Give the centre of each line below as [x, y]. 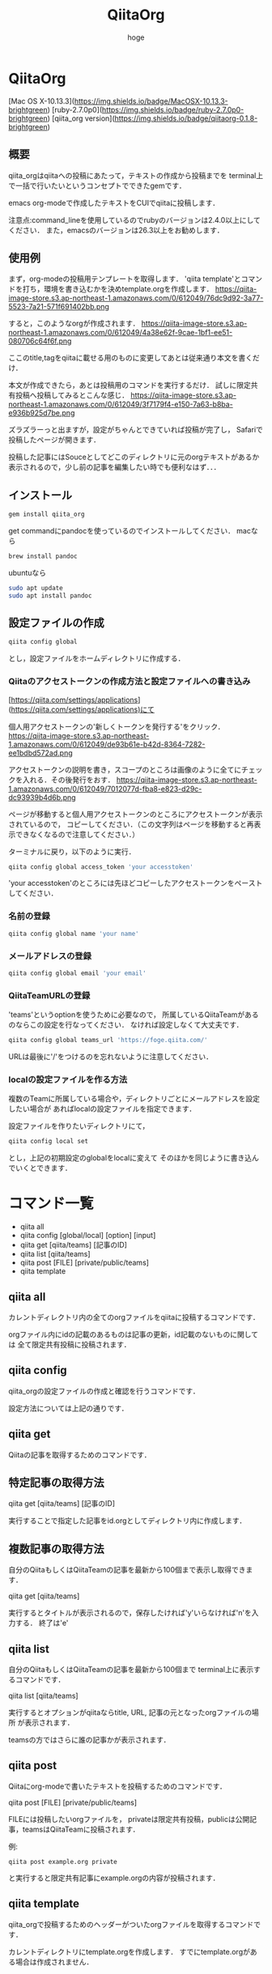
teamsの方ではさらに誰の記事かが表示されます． [89, 1739]
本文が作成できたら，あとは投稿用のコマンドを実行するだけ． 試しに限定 [130, 385]
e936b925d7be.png [42, 413]
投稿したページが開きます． [55, 440]
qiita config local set [49, 1142]
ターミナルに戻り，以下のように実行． [72, 851]
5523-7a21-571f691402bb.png [59, 307]
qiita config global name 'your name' [74, 934]
